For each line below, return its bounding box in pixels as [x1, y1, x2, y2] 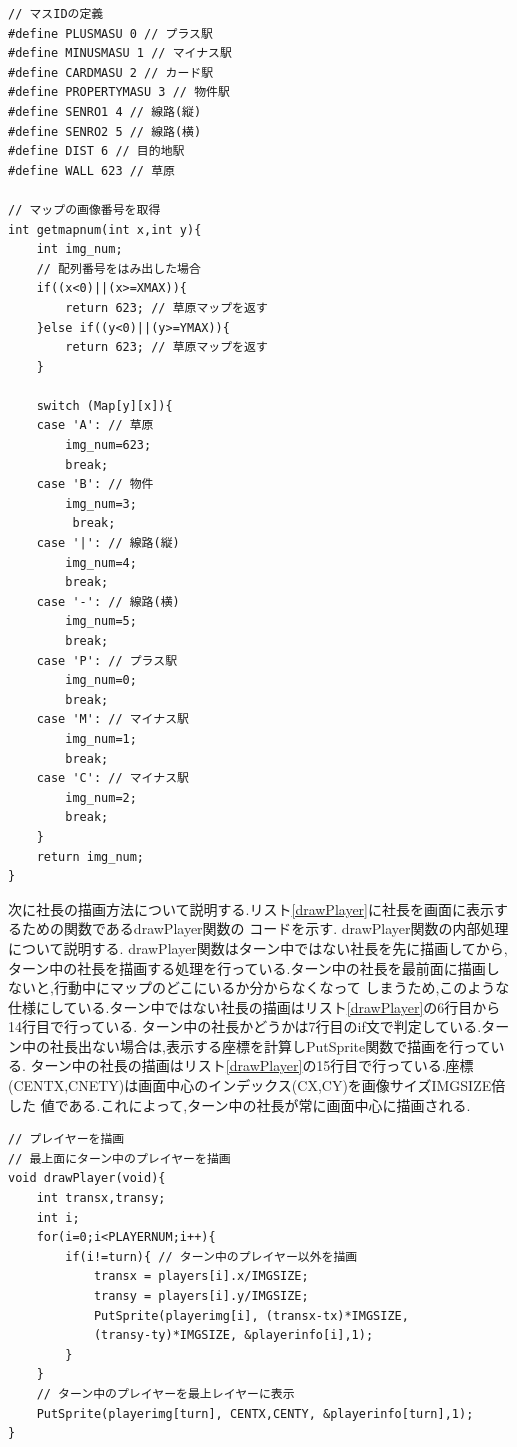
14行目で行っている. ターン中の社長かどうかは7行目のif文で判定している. [8, 1016, 482, 1037]
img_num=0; [65, 673, 137, 688]
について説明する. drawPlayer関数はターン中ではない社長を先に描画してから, [8, 937, 508, 958]
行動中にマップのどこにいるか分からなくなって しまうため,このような [53, 977, 510, 998]
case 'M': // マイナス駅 [36, 712, 189, 727]
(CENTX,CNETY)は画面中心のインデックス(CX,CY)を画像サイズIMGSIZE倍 [8, 1075, 506, 1096]
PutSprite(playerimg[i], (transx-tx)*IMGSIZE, [93, 1308, 409, 1323]
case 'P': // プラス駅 [36, 653, 178, 668]
